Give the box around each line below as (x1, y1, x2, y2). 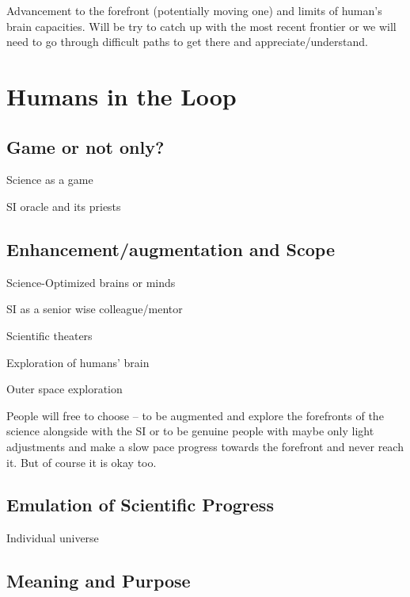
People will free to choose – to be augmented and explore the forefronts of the (6, 407, 384, 423)
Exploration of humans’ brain (6, 354, 150, 370)
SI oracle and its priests (6, 197, 121, 214)
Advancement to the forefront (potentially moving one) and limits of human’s (6, 2, 382, 18)
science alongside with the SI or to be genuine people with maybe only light (6, 423, 374, 439)
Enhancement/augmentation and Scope (6, 236, 335, 261)
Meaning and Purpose (6, 568, 191, 593)
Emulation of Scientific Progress (6, 492, 274, 517)
